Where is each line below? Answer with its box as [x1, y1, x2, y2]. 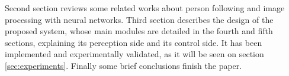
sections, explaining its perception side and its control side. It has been [5, 36, 262, 48]
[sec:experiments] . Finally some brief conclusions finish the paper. [5, 59, 242, 71]
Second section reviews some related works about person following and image [5, 2, 285, 14]
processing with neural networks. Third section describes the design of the [5, 13, 274, 25]
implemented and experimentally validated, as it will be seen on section [5, 48, 264, 60]
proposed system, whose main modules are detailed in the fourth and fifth [5, 25, 273, 37]
